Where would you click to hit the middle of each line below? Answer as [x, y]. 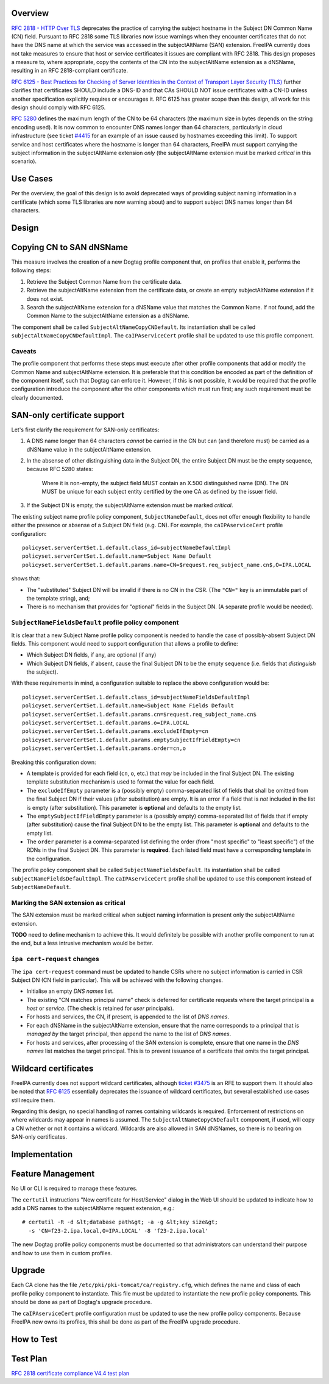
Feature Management [53, 1174]
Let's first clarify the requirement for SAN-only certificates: [85, 430]
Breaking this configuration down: [54, 762]
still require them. [33, 1100]
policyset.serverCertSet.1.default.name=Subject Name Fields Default [128, 706]
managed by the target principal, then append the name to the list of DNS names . [129, 1034]
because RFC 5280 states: [60, 469]
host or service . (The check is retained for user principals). [100, 1008]
